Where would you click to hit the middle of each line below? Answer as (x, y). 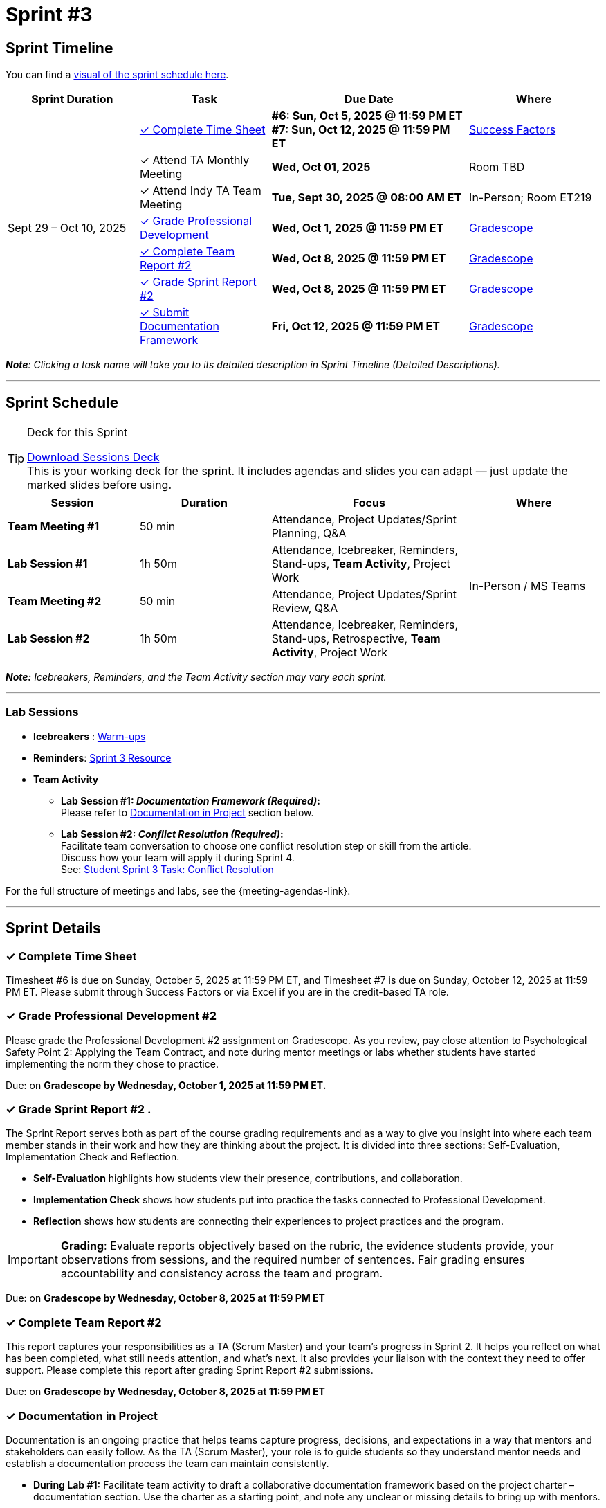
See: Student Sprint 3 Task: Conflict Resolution (167, 869)
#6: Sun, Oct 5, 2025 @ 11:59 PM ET (367, 116)
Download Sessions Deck (93, 457)
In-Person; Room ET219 (531, 198)
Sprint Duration (72, 99)
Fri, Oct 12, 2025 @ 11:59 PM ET (356, 326)
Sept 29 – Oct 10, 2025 (67, 228)
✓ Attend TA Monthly (194, 160)
